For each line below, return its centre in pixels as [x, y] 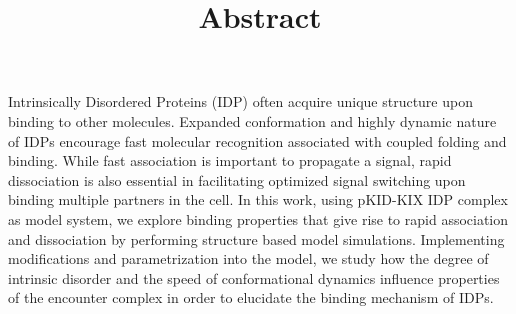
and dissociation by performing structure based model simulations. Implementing [256, 238]
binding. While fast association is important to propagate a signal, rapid [230, 160]
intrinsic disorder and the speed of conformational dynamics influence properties [254, 277]
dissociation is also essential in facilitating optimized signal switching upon [237, 179]
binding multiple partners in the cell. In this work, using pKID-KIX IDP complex [258, 199]
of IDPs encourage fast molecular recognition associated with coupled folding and [257, 140]
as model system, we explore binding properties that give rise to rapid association [258, 218]
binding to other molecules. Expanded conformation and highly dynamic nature [252, 120]
